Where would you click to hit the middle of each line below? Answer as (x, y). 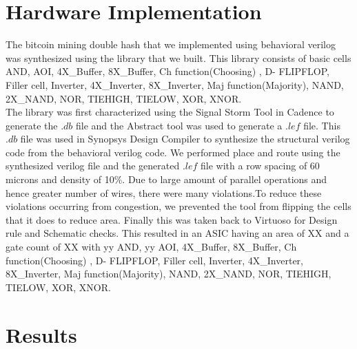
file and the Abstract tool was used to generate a (179, 125)
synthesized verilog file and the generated (93, 166)
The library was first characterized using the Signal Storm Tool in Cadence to (170, 112)
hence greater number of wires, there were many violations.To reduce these (164, 192)
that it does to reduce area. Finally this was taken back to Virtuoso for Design (172, 219)
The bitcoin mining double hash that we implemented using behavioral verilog (171, 44)
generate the (32, 125)
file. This (322, 125)
